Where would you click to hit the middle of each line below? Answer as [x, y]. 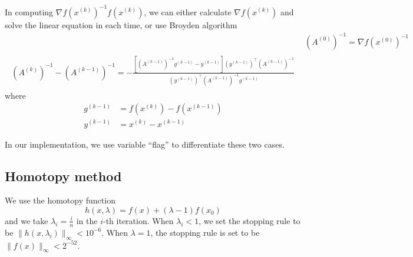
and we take [27, 220]
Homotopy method [63, 176]
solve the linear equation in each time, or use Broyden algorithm [121, 24]
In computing [29, 11]
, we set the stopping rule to [250, 220]
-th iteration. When [138, 220]
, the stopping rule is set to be [205, 232]
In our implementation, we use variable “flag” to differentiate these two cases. [145, 144]
